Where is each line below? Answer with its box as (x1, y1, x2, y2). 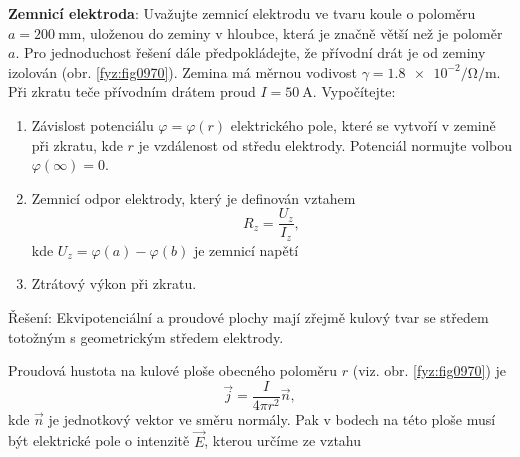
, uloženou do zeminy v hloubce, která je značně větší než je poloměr (81, 22, 503, 43)
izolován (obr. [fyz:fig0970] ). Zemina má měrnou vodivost (8, 61, 358, 82)
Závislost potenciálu (31, 114, 154, 135)
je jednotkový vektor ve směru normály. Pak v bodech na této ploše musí (48, 408, 496, 429)
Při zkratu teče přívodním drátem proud (8, 81, 256, 102)
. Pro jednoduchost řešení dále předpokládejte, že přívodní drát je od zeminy (15, 42, 486, 63)
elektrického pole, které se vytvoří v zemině (230, 114, 496, 135)
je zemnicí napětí (193, 239, 299, 260)
